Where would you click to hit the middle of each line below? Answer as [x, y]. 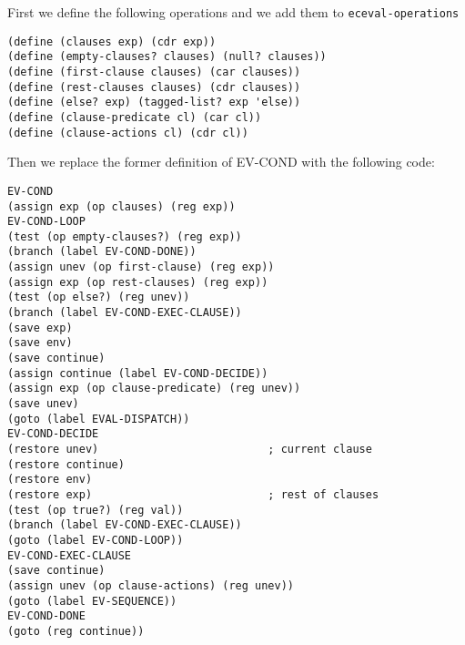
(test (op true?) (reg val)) [96, 510]
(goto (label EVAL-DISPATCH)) [99, 419]
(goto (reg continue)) [76, 631]
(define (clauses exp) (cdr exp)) [112, 41]
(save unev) [43, 404]
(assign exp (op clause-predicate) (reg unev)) [154, 389]
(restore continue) [66, 464]
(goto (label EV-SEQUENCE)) [92, 601]
